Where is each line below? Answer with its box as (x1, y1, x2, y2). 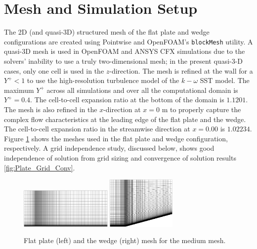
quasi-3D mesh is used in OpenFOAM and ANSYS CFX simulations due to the (4, 46, 245, 56)
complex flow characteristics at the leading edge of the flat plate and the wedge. (4, 114, 246, 124)
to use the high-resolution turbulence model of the (27, 75, 179, 85)
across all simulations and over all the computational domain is (46, 84, 238, 95)
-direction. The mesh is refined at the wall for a (109, 65, 253, 76)
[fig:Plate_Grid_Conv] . (4, 162, 75, 172)
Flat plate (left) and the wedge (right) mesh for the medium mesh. (24, 235, 226, 246)
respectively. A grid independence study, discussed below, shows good (4, 143, 214, 153)
